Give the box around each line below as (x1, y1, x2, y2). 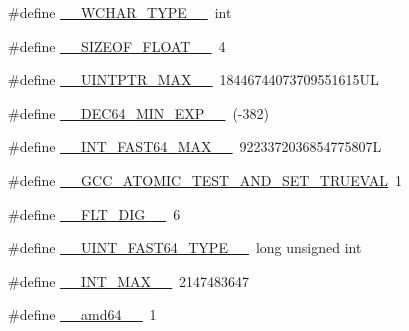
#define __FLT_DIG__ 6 (8, 203, 181, 224)
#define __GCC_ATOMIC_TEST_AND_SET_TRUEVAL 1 (8, 169, 403, 190)
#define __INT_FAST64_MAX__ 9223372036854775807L (8, 136, 382, 157)
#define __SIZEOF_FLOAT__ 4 (8, 35, 226, 56)
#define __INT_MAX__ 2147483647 (8, 270, 250, 291)
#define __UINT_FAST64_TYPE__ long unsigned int (8, 237, 362, 258)
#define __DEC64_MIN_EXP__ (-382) (8, 102, 269, 123)
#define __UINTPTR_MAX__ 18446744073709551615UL (8, 69, 379, 90)
